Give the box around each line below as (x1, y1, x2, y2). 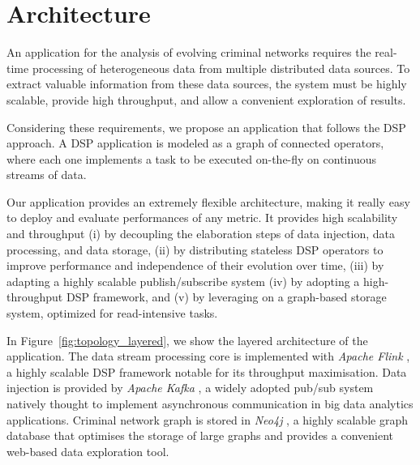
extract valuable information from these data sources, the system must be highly (6, 75, 407, 92)
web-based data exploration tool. (6, 442, 169, 459)
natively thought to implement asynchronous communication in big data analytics (6, 395, 414, 412)
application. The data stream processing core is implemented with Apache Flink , (6, 348, 410, 365)
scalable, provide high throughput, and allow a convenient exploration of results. (6, 91, 406, 108)
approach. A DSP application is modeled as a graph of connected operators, (6, 134, 384, 151)
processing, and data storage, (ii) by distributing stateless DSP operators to (6, 241, 384, 258)
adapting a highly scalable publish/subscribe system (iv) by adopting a (6, 272, 360, 289)
